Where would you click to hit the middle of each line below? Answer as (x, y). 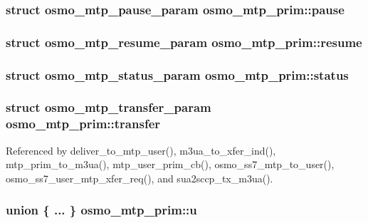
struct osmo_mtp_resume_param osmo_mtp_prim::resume (184, 42)
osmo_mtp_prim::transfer (83, 124)
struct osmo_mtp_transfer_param (109, 107)
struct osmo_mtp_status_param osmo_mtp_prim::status (177, 74)
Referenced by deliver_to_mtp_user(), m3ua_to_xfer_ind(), (141, 150)
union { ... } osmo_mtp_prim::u (101, 210)
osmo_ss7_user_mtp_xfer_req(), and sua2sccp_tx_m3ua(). (140, 178)
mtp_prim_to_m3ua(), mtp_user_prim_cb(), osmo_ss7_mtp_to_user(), (170, 164)
